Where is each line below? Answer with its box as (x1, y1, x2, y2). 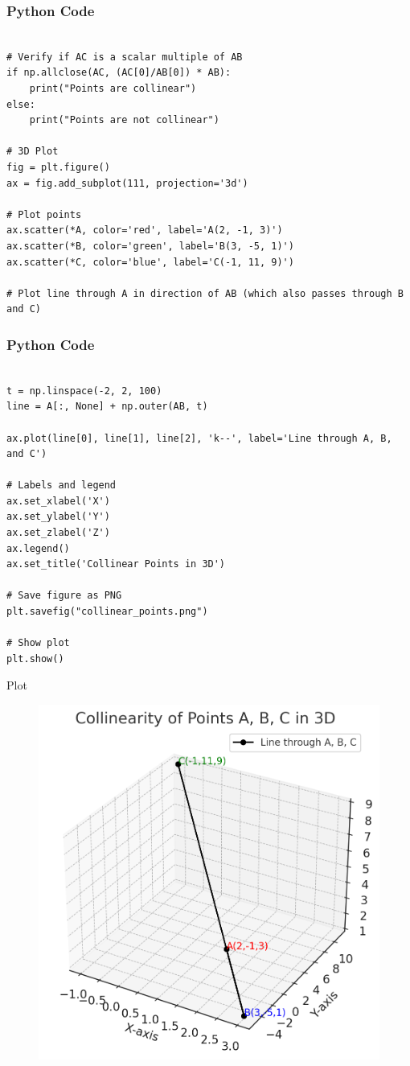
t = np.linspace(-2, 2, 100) (6, 385, 162, 397)
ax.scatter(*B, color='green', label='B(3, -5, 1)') (6, 240, 294, 252)
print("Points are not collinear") (29, 114, 219, 126)
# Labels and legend (6, 479, 117, 492)
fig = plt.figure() (6, 161, 110, 173)
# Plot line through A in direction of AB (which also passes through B (6, 287, 404, 299)
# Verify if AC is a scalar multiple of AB (6, 51, 243, 63)
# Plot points (6, 208, 82, 220)
